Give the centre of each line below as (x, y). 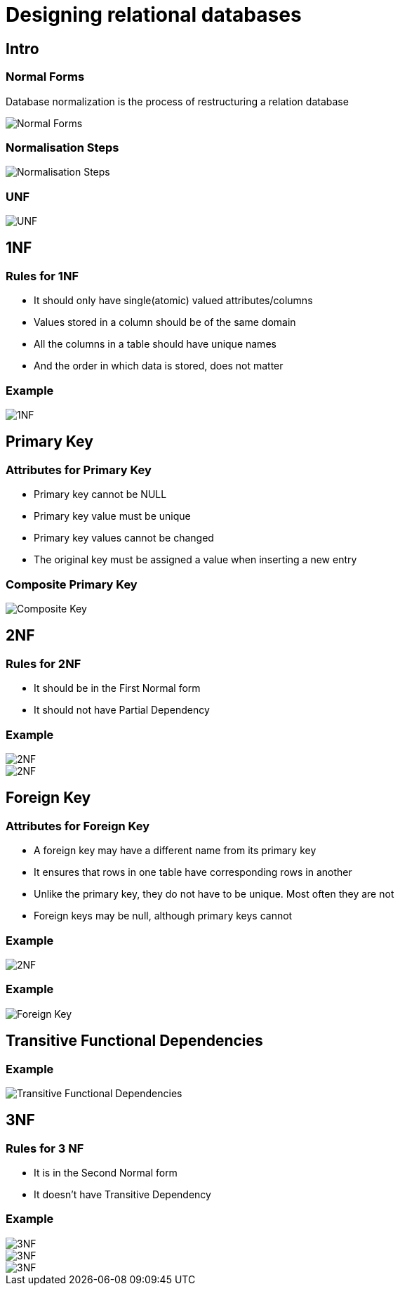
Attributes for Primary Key (79, 470)
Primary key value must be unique (112, 516)
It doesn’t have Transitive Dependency (122, 1195)
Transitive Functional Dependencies (134, 1041)
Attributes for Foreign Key (78, 826)
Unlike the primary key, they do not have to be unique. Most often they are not (214, 894)
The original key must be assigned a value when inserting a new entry (195, 560)
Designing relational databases (154, 15)
